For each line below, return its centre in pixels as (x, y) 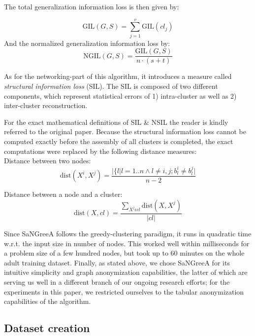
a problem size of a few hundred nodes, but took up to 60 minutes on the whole (124, 253)
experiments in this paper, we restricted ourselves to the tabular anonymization (124, 291)
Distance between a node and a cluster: (63, 194)
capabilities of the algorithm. (48, 301)
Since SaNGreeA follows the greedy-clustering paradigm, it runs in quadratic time (128, 234)
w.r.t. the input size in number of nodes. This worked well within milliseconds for (127, 243)
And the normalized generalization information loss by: (87, 43)
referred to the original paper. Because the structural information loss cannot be (125, 131)
